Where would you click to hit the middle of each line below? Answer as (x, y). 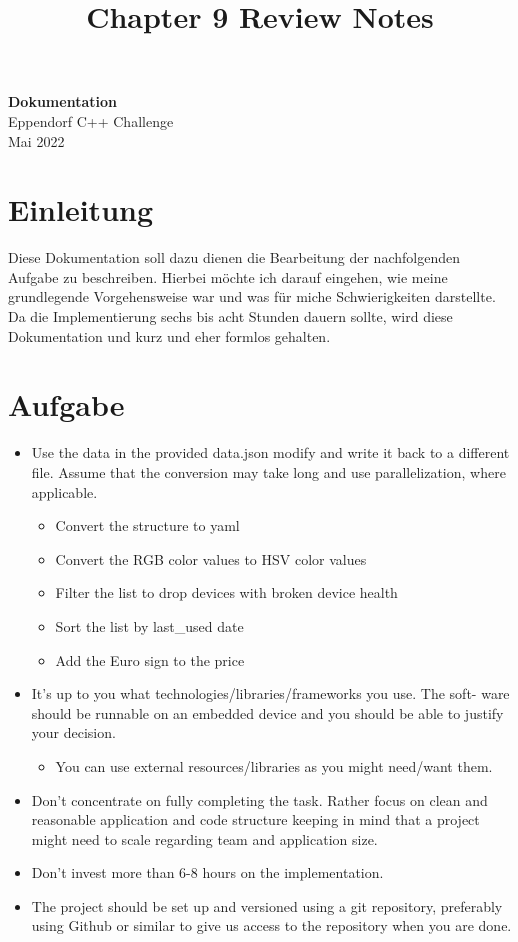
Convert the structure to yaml (147, 525)
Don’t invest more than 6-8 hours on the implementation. (207, 872)
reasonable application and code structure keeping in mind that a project (255, 819)
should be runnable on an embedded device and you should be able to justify (267, 712)
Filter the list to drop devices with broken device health (226, 592)
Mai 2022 (36, 140)
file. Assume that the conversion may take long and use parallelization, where (268, 471)
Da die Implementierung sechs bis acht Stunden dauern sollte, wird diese (230, 316)
